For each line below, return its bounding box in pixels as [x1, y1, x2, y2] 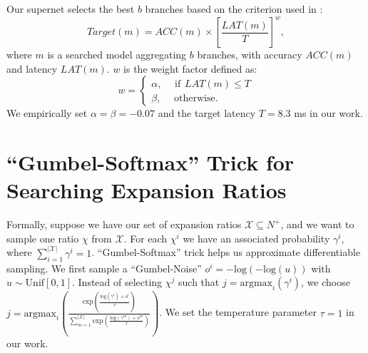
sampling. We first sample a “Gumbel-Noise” [6, 260, 202, 275]
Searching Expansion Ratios [6, 175, 287, 205]
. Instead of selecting [71, 275, 163, 290]
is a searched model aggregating [47, 47, 187, 62]
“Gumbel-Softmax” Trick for [6, 148, 295, 177]
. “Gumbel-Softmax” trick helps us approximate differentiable [91, 245, 361, 260]
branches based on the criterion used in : [145, 1, 323, 16]
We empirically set [6, 106, 88, 121]
